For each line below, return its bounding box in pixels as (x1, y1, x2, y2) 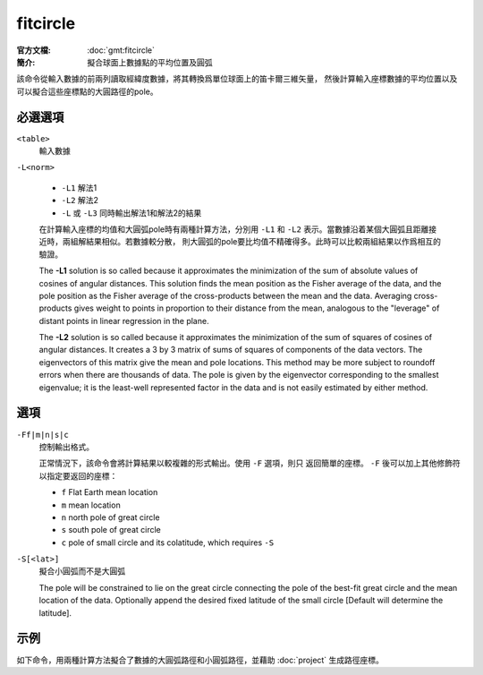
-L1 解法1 (61, 182, 97, 192)
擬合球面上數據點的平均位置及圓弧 (87, 56, 213, 67)
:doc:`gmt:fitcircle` (87, 45, 156, 56)
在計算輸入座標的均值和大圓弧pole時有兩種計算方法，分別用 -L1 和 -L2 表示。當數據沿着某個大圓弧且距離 (38, 224, 429, 235)
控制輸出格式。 (38, 441, 94, 452)
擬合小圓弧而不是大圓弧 (38, 566, 125, 577)
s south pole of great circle (61, 525, 161, 535)
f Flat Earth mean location (61, 487, 158, 498)
